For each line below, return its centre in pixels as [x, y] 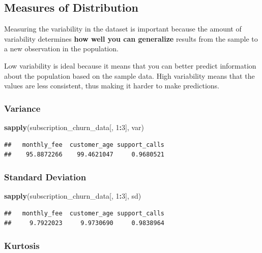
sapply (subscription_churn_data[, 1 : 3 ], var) [74, 127]
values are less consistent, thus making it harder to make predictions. [112, 86]
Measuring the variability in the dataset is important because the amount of [123, 29]
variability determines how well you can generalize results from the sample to [131, 38]
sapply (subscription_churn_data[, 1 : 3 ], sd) [73, 195]
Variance [22, 108]
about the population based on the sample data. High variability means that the [129, 75]
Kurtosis [22, 245]
